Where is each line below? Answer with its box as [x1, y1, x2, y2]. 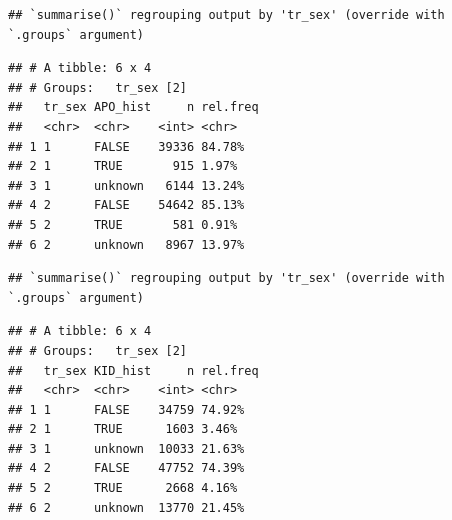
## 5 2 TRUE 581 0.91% [8, 217, 238, 232]
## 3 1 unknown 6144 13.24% [8, 178, 245, 193]
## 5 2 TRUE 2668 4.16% [8, 481, 238, 496]
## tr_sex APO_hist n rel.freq [8, 100, 259, 115]
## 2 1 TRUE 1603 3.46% [8, 422, 238, 437]
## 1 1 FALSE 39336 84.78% [8, 139, 245, 154]
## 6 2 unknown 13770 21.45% [8, 500, 245, 515]
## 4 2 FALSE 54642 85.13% [8, 198, 245, 213]
